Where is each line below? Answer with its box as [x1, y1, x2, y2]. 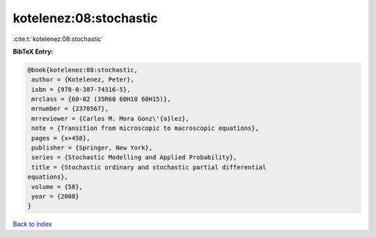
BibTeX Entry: [13, 47, 54, 56]
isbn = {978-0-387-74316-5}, [31, 85, 131, 93]
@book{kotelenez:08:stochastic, [27, 66, 139, 74]
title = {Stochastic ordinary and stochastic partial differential [31, 163, 267, 171]
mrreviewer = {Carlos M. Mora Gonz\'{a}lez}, [31, 115, 189, 122]
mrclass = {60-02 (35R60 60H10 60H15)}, [31, 95, 171, 104]
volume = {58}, [31, 183, 84, 190]
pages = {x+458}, [31, 134, 91, 142]
